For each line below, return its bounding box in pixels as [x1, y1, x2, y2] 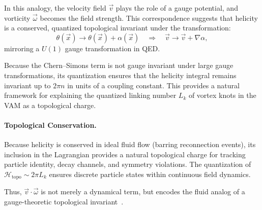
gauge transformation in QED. [65, 43, 160, 53]
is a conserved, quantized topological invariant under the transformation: [4, 22, 231, 33]
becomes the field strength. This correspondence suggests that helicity [40, 12, 258, 23]
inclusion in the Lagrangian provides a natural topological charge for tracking [4, 149, 246, 159]
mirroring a [4, 43, 40, 53]
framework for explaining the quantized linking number [4, 90, 177, 100]
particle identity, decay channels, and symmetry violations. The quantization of [4, 159, 251, 169]
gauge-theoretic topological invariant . [4, 196, 124, 206]
